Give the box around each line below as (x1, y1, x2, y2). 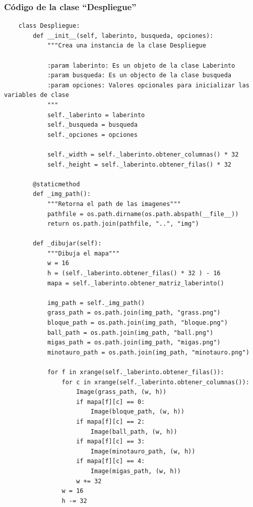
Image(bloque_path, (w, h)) (90, 408, 184, 416)
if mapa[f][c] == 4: (76, 458, 145, 465)
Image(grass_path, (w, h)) (76, 388, 167, 396)
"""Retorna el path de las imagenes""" (47, 200, 181, 208)
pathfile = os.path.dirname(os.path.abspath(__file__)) (47, 210, 239, 218)
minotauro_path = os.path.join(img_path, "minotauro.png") (47, 348, 249, 356)
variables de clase (4, 91, 69, 99)
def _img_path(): (33, 190, 91, 198)
